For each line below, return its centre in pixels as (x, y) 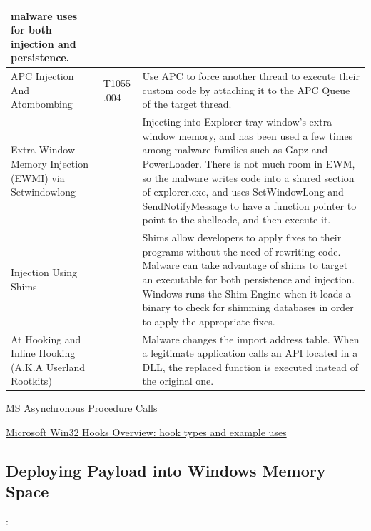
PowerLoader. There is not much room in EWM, (249, 163)
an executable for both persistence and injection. (249, 279)
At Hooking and (46, 339)
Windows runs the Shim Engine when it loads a (247, 293)
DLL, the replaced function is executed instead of (250, 366)
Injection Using (44, 272)
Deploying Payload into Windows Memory (166, 471)
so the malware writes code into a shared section (248, 177)
